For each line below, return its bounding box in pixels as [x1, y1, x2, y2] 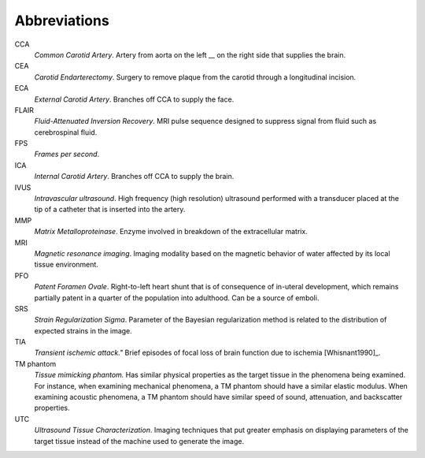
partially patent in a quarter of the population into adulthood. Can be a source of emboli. [34, 292, 320, 303]
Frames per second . [34, 150, 100, 159]
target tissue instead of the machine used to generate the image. [34, 436, 244, 445]
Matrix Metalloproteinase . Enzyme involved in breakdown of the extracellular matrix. [34, 227, 309, 236]
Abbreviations [14, 12, 109, 29]
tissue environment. [34, 260, 98, 270]
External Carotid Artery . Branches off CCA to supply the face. [34, 95, 235, 104]
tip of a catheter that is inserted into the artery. [34, 205, 186, 214]
